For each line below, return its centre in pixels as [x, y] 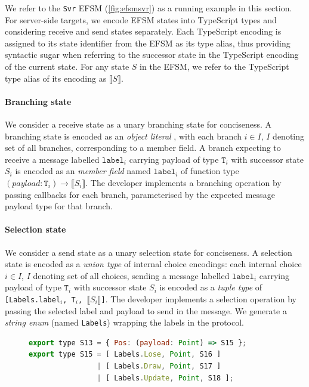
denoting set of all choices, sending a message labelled [131, 275]
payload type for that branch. [59, 206]
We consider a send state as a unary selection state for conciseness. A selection [149, 252]
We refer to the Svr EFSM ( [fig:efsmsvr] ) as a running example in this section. [149, 8]
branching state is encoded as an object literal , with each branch [123, 136]
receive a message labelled [52, 159]
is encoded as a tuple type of [211, 287]
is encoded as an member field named [83, 171]
